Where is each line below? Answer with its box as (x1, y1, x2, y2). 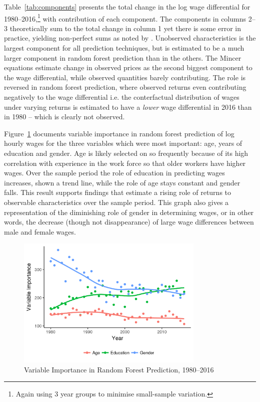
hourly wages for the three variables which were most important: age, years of (4, 138, 242, 148)
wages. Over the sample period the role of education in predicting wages (4, 167, 225, 178)
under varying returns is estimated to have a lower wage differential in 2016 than (4, 101, 252, 112)
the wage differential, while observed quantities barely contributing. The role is (4, 72, 246, 82)
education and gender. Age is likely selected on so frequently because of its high (4, 147, 248, 158)
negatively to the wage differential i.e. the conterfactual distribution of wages (4, 92, 239, 102)
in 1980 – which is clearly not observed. (4, 111, 125, 122)
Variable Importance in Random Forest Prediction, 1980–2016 (24, 364, 214, 374)
